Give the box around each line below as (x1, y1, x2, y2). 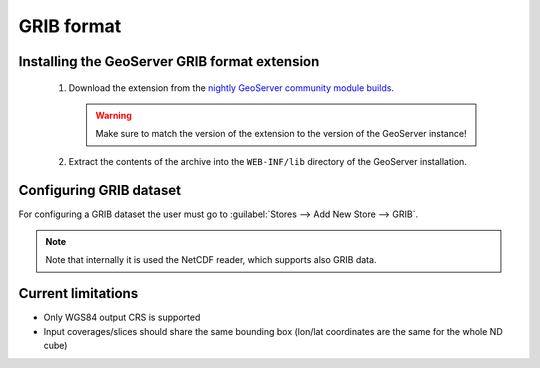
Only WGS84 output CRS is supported (43, 311, 201, 324)
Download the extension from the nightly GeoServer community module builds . (68, 81, 395, 94)
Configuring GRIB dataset (18, 181, 182, 199)
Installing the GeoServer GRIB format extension (18, 53, 320, 70)
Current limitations (18, 285, 139, 302)
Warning (95, 109, 132, 121)
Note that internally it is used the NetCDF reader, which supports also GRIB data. (45, 254, 377, 266)
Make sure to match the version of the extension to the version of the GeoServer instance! (95, 128, 467, 140)
